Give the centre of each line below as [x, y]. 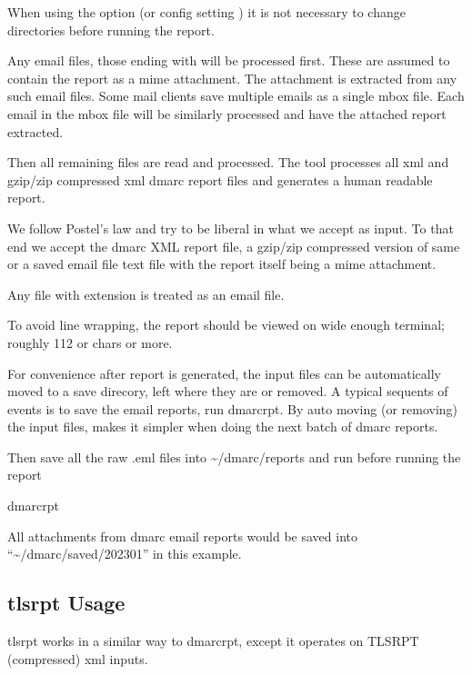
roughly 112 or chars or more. [90, 342]
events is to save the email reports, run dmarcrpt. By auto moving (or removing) [233, 408]
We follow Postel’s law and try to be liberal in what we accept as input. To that [231, 228]
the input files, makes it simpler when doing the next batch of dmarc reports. [223, 427]
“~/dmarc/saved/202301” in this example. [125, 554]
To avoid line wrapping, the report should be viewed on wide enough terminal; [226, 325]
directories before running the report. [111, 30]
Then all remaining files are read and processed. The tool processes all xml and [228, 162]
